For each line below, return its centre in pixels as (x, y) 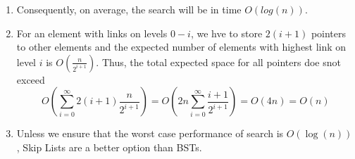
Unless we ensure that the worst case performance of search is (150, 133)
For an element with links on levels (92, 33)
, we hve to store (226, 33)
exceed (31, 79)
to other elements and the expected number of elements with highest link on (181, 47)
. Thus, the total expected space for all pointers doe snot (218, 62)
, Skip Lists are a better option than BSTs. (109, 147)
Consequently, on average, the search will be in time (129, 9)
